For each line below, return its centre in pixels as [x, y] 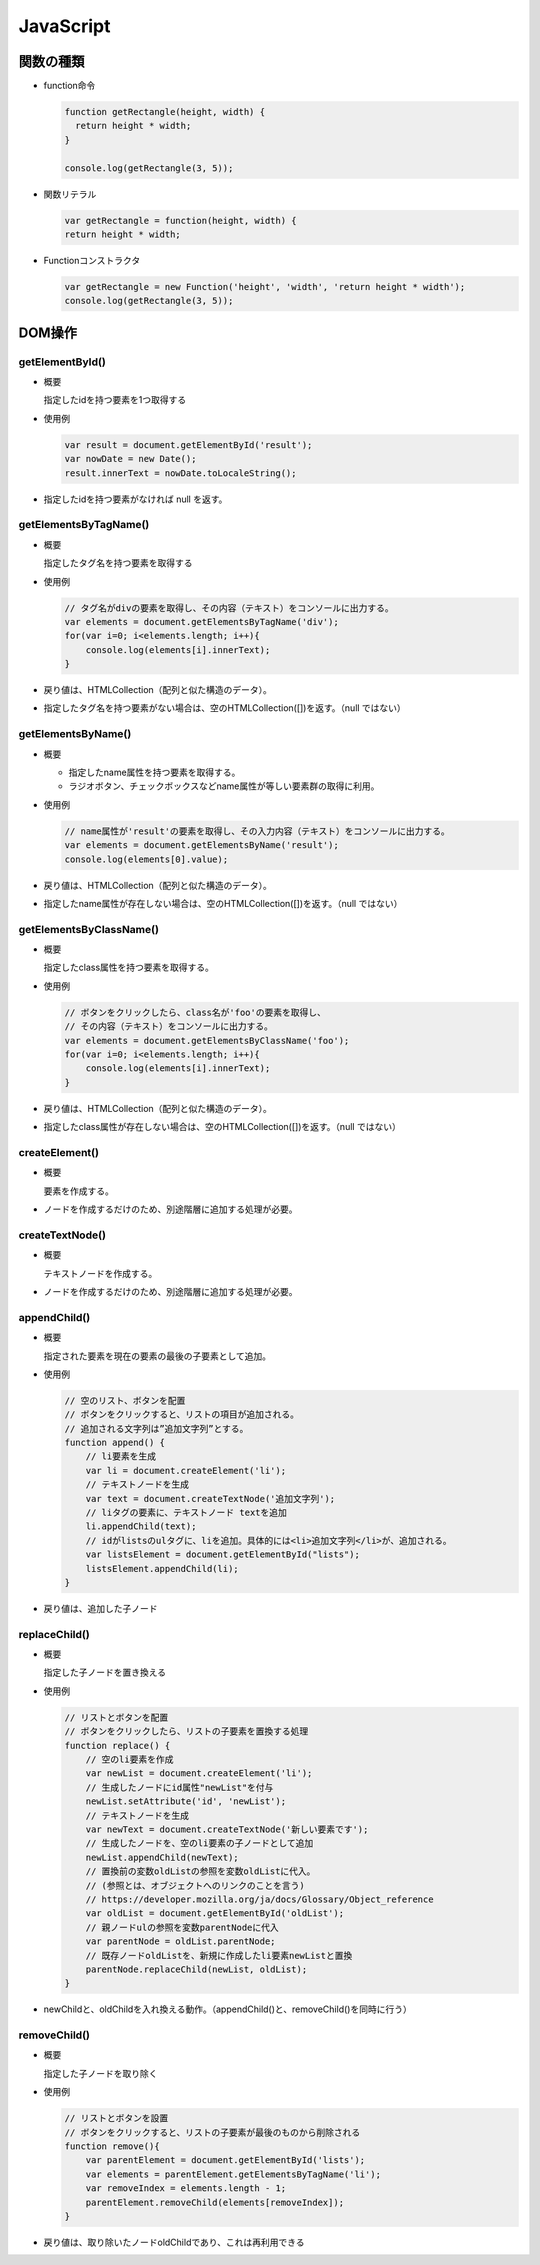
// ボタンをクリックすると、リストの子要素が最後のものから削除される [212, 2132]
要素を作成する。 [78, 1191]
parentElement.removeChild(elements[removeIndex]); [215, 2202]
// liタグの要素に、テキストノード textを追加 [186, 1513]
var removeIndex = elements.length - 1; [186, 2188]
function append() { [114, 1443]
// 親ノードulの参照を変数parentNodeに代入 [182, 1927]
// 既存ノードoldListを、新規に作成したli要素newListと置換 [219, 1955]
